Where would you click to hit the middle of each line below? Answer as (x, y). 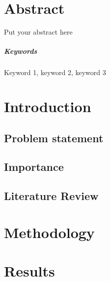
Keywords (21, 51)
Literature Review (51, 196)
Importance (34, 167)
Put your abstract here (38, 32)
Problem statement (54, 138)
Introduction (48, 106)
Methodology (49, 232)
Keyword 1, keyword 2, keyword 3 (55, 72)
